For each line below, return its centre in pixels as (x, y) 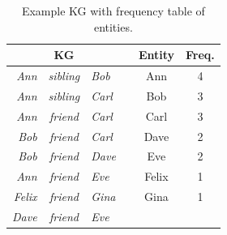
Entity (156, 55)
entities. (113, 26)
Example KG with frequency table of (113, 11)
